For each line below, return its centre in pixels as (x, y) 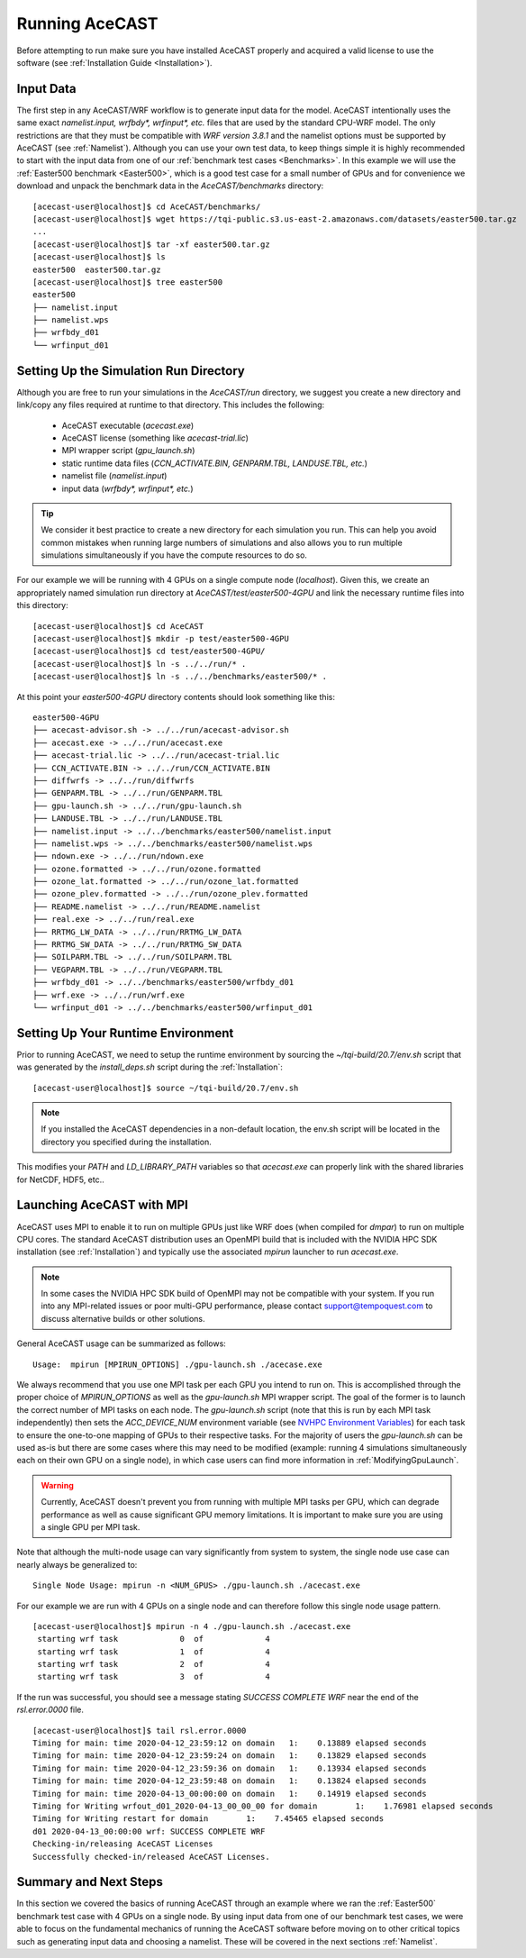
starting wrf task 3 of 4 (154, 1677)
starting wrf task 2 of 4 (154, 1664)
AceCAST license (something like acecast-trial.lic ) (155, 438)
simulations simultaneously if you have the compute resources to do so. (174, 555)
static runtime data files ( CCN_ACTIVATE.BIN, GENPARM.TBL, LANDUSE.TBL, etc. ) (215, 463)
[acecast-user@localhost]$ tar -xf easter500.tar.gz (151, 244)
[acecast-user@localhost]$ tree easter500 (128, 282)
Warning (57, 1485)
